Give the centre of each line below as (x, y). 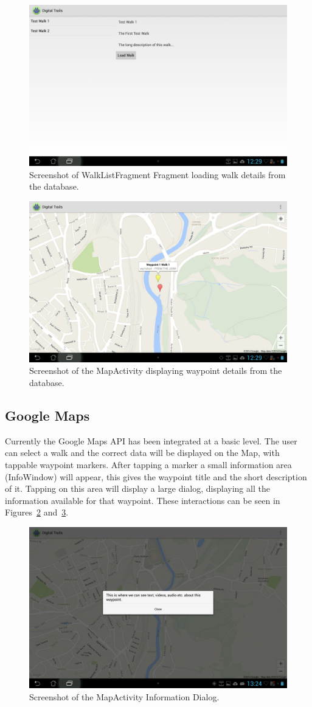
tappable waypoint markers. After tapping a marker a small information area (148, 464)
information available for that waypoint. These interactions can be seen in (143, 500)
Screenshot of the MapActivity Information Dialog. (124, 696)
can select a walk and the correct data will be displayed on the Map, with (142, 453)
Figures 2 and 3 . (37, 512)
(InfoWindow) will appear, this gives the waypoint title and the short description (156, 476)
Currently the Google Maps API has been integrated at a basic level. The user (151, 440)
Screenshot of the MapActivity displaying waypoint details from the (156, 371)
